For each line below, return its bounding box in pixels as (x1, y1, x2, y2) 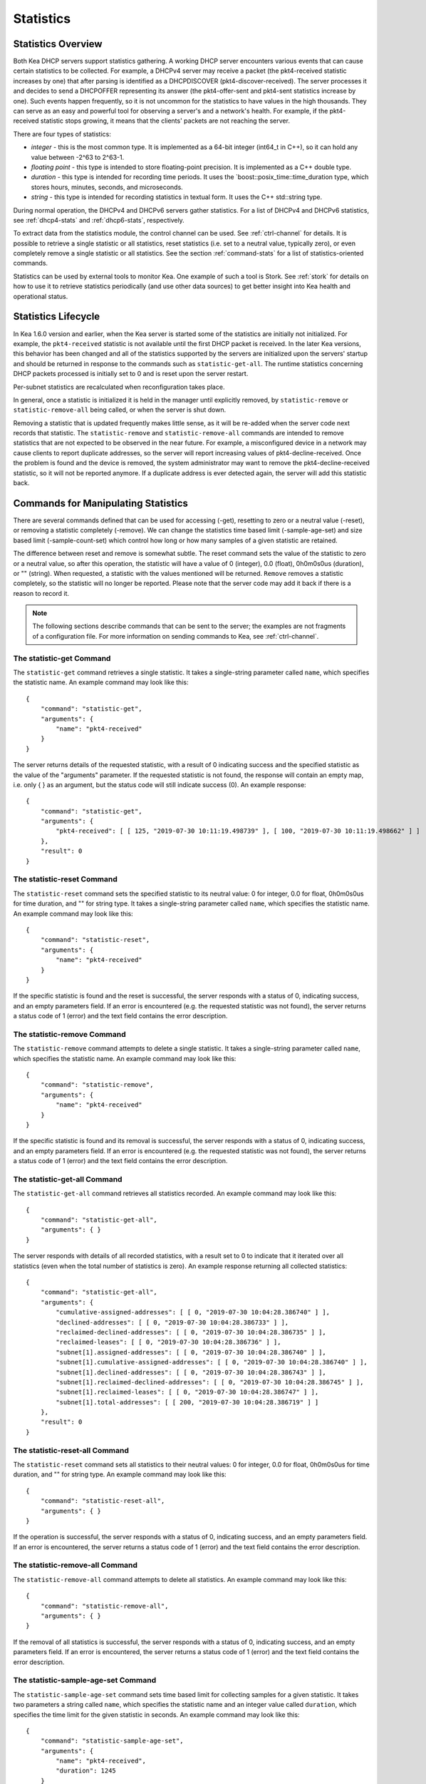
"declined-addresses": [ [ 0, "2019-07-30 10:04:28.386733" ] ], (56, 1318, 289, 1327)
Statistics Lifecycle (13, 310, 100, 323)
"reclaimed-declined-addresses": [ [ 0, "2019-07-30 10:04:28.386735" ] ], (56, 1328, 327, 1336)
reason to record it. (13, 589, 70, 597)
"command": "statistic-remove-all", (40, 1602, 169, 1610)
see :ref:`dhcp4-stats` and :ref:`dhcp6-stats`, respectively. (13, 216, 185, 224)
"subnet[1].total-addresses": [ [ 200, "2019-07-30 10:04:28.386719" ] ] (56, 1398, 319, 1406)
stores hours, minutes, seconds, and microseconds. (31, 183, 183, 191)
